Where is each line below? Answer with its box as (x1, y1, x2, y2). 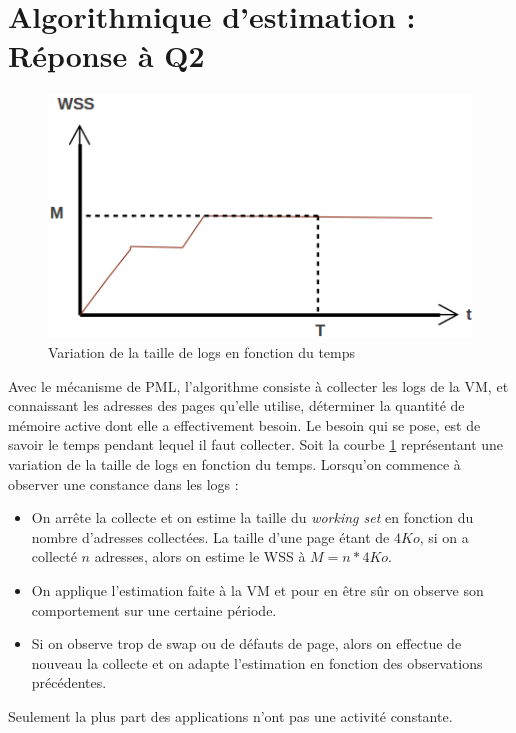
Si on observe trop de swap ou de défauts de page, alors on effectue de (31, 633, 462, 654)
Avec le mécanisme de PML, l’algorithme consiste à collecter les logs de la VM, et (8, 375, 509, 396)
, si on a (419, 526, 469, 547)
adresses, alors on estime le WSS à (94, 546, 306, 567)
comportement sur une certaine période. (31, 599, 277, 620)
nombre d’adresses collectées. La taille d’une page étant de (31, 526, 390, 547)
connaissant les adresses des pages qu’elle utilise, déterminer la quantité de (8, 395, 465, 416)
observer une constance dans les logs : (8, 473, 239, 494)
